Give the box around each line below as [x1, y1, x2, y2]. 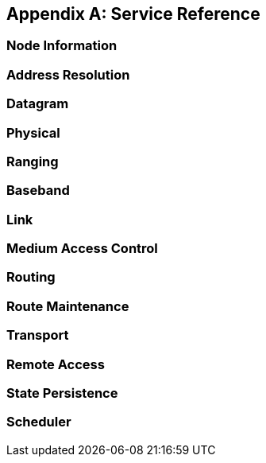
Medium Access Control [6, 240, 158, 257]
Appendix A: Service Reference [6, 4, 260, 24]
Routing [6, 269, 56, 286]
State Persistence [6, 384, 118, 401]
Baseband [6, 182, 70, 199]
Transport [6, 327, 69, 344]
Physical [6, 124, 60, 141]
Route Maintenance [6, 298, 129, 314]
